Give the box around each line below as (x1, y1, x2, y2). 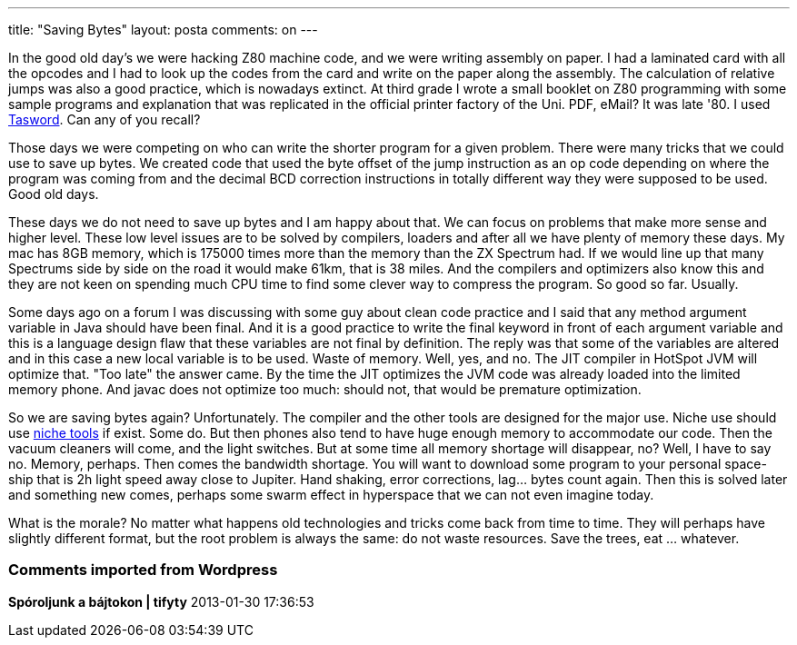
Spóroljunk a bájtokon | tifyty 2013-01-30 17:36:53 (8, 593, 314, 610)
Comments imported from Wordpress (8, 561, 278, 580)
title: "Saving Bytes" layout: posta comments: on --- (8, 22, 318, 37)
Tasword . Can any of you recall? (8, 112, 201, 127)
